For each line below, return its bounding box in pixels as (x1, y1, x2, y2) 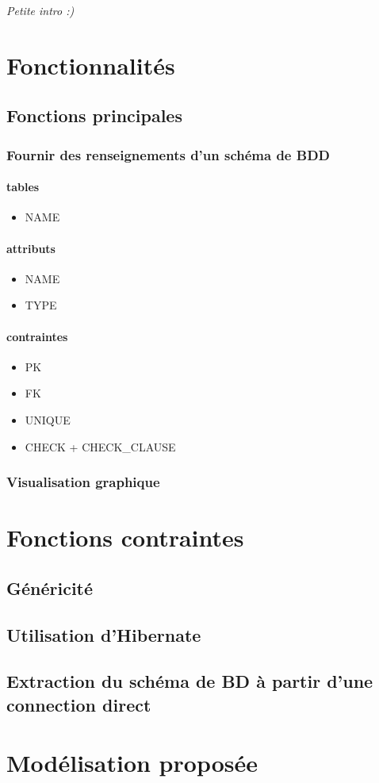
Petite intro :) (6, 2, 75, 18)
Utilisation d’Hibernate (6, 622, 201, 647)
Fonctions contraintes (6, 521, 244, 554)
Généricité (6, 575, 94, 600)
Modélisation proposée (6, 747, 258, 779)
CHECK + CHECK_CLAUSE (25, 438, 176, 455)
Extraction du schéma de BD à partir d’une (6, 669, 373, 693)
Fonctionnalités (6, 48, 175, 81)
